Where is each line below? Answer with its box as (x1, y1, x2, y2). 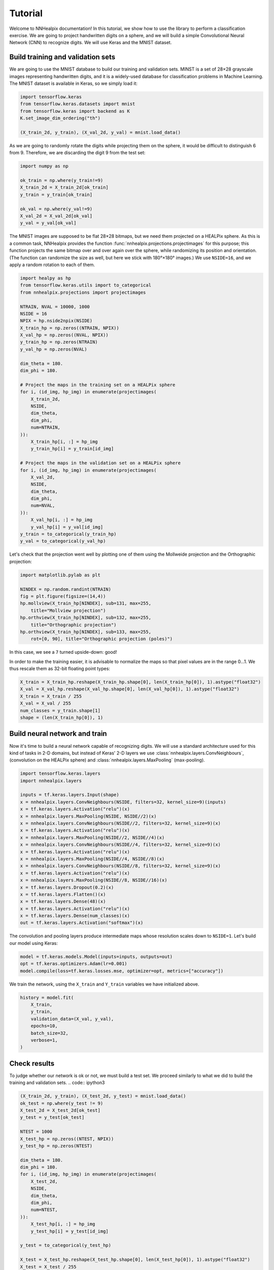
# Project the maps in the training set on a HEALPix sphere (20, 382, 176, 388)
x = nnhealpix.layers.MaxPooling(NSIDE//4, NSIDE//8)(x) (20, 856, 165, 862)
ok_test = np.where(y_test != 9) (20, 1100, 104, 1106)
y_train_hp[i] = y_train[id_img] (30, 446, 114, 452)
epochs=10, (30, 1023, 58, 1029)
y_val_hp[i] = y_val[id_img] (30, 524, 104, 530)
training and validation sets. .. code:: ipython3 (9, 1079, 105, 1086)
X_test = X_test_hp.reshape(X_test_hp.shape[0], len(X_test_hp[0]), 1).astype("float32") (20, 1257, 251, 1262)
